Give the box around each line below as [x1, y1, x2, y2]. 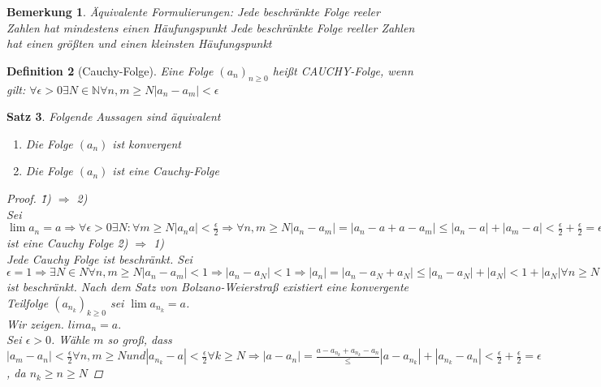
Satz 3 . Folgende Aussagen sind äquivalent [6, 108, 221, 125]
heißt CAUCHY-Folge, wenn [272, 62, 413, 79]
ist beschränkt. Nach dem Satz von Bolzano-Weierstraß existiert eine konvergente [6, 278, 409, 295]
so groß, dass [107, 331, 172, 348]
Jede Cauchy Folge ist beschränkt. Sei [6, 250, 192, 267]
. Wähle [50, 331, 90, 348]
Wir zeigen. [6, 315, 64, 332]
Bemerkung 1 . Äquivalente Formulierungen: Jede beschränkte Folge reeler [6, 3, 380, 19]
